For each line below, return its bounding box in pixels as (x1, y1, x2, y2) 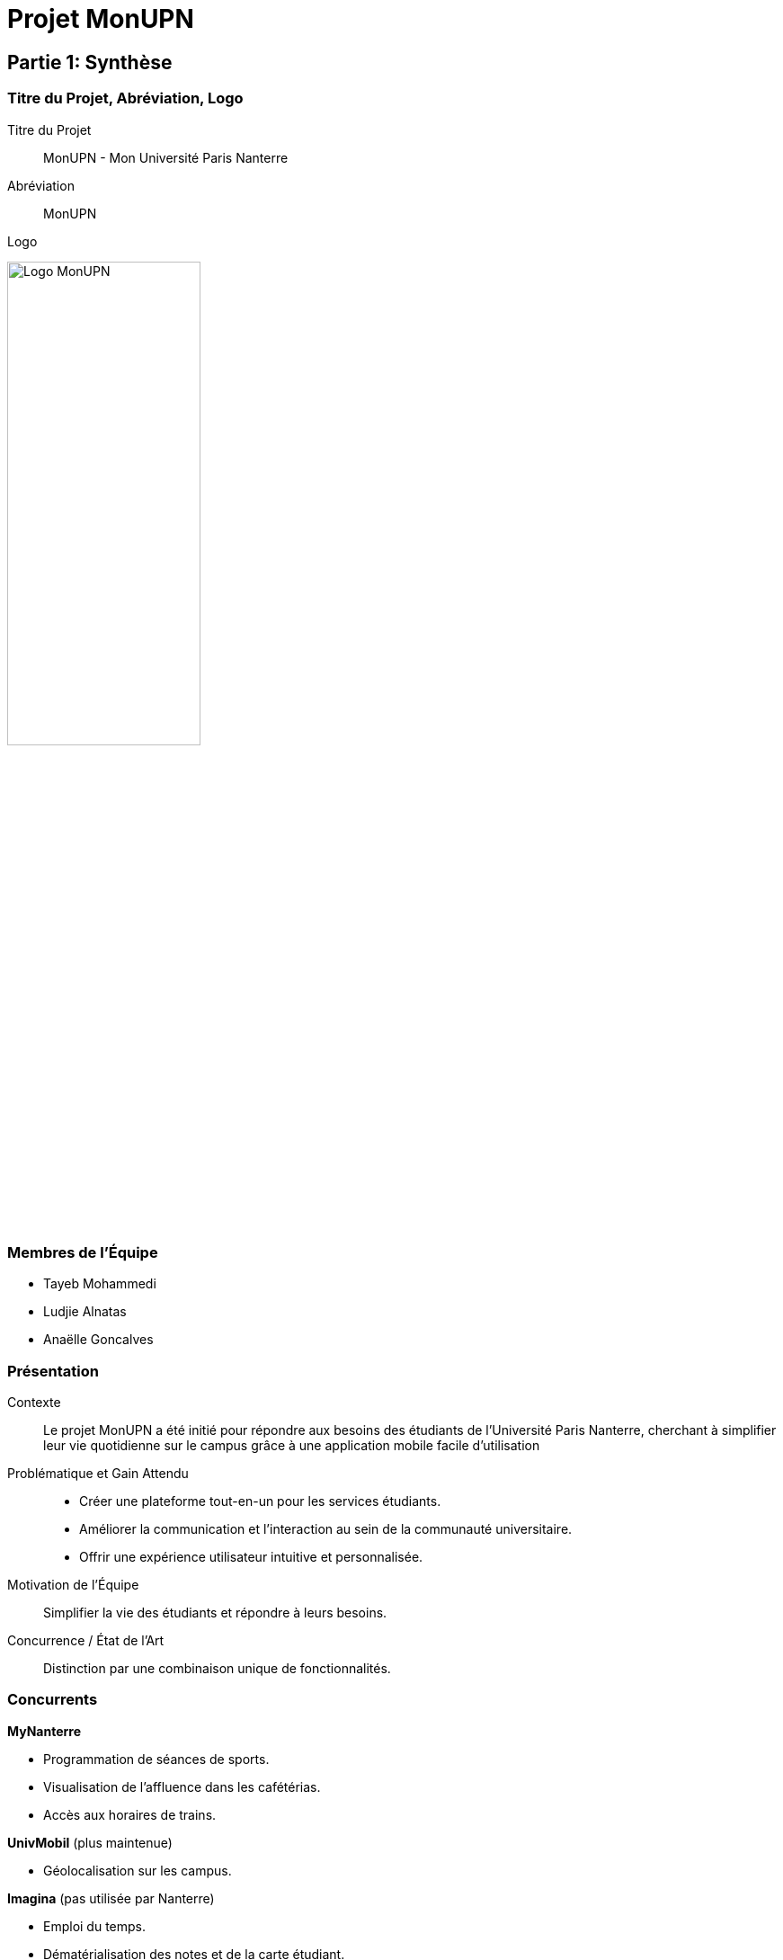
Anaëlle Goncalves (43, 1332, 154, 1348)
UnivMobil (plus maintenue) (7, 1834, 173, 1850)
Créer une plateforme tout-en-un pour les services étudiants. (79, 1493, 441, 1510)
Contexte (7, 1394, 61, 1411)
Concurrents (7, 1690, 98, 1709)
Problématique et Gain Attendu (7, 1466, 189, 1482)
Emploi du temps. (43, 1918, 147, 1934)
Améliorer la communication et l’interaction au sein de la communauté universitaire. (79, 1521, 573, 1537)
